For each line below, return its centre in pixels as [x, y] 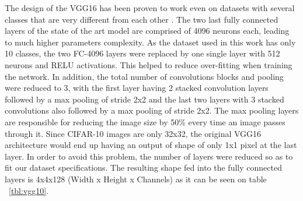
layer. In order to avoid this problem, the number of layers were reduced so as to [149, 156]
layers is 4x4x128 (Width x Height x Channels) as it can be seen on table [136, 179]
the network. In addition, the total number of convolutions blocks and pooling [144, 76]
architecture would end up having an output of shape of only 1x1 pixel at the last [151, 145]
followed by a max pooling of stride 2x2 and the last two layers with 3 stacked [144, 99]
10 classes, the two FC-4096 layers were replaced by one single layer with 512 [142, 53]
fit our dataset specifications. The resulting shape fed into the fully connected [143, 167]
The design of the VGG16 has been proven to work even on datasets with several [150, 8]
